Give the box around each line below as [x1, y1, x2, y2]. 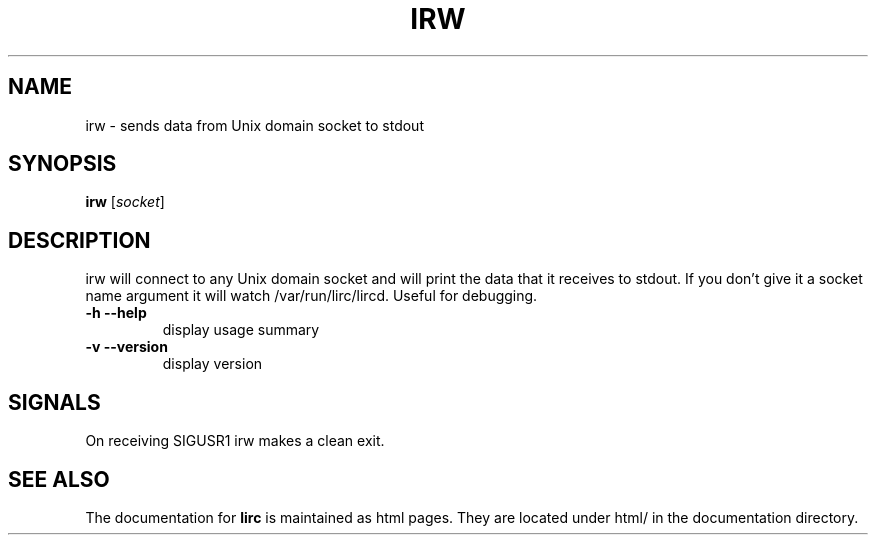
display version [162, 355, 263, 373]
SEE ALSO [8, 466, 110, 492]
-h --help [85, 304, 147, 322]
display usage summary [162, 321, 320, 339]
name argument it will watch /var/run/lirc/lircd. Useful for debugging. [85, 287, 538, 305]
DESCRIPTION [8, 227, 151, 253]
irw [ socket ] [85, 193, 165, 211]
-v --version [85, 338, 168, 356]
